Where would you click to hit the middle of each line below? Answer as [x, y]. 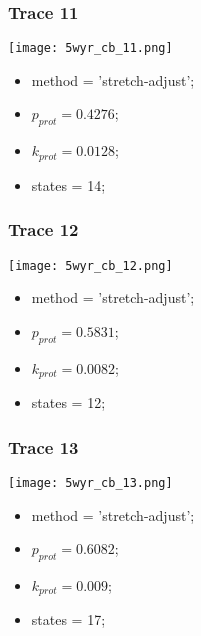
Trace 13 [43, 446]
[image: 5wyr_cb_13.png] [90, 482]
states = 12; [68, 402]
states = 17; [68, 619]
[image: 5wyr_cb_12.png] [90, 265]
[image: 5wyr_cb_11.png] [90, 48]
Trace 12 [43, 229]
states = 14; [68, 184]
